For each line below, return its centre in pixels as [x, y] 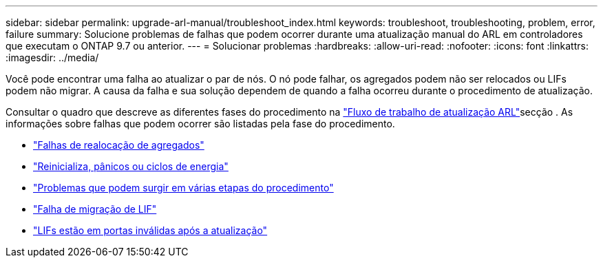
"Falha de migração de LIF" [95, 209]
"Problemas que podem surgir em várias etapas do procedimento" [183, 188]
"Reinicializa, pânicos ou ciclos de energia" [131, 166]
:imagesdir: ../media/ [52, 57]
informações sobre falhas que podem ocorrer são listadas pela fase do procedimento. [200, 124]
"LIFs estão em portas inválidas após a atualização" [150, 230]
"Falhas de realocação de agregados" [119, 145]
